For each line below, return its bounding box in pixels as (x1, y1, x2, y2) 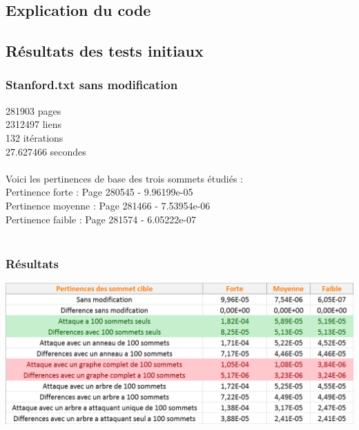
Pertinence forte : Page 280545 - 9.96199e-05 (6, 185, 193, 199)
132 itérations (6, 130, 64, 144)
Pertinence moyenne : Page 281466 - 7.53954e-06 (6, 198, 211, 212)
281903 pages (6, 103, 61, 118)
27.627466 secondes (6, 144, 86, 158)
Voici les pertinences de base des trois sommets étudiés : (6, 171, 244, 185)
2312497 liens (6, 117, 61, 131)
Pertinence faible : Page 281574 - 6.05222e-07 (6, 212, 197, 226)
